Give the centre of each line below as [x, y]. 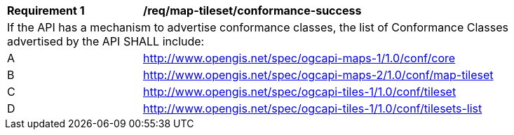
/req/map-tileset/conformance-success [252, 10]
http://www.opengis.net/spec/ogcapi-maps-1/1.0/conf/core [299, 58]
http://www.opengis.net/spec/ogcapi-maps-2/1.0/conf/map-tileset [318, 75]
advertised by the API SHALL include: [106, 41]
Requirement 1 [46, 10]
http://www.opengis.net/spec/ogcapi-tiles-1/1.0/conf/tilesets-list [313, 108]
